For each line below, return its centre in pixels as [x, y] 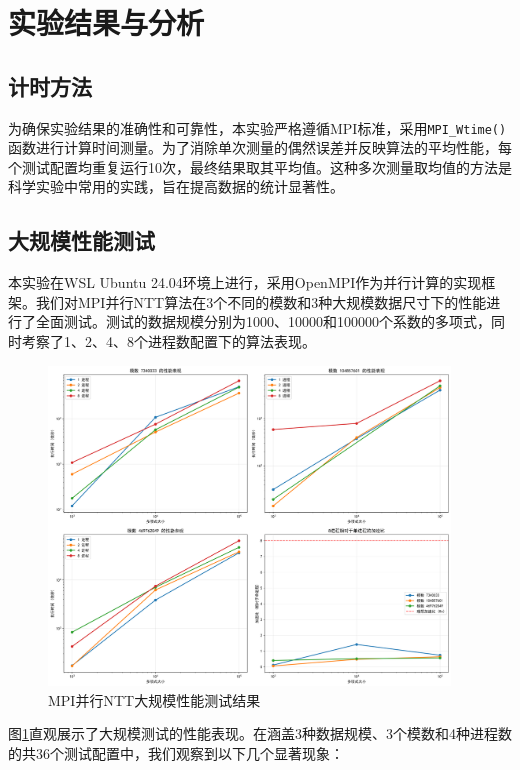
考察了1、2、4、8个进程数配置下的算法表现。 [168, 341]
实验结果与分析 [106, 22]
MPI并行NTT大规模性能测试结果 [154, 699]
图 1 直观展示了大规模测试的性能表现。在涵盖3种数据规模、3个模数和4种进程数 [260, 733]
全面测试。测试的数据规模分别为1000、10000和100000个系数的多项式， [263, 321]
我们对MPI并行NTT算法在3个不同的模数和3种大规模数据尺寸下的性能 [261, 301]
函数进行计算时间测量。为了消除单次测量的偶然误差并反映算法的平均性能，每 [260, 147]
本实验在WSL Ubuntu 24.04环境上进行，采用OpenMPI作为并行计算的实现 [245, 282]
